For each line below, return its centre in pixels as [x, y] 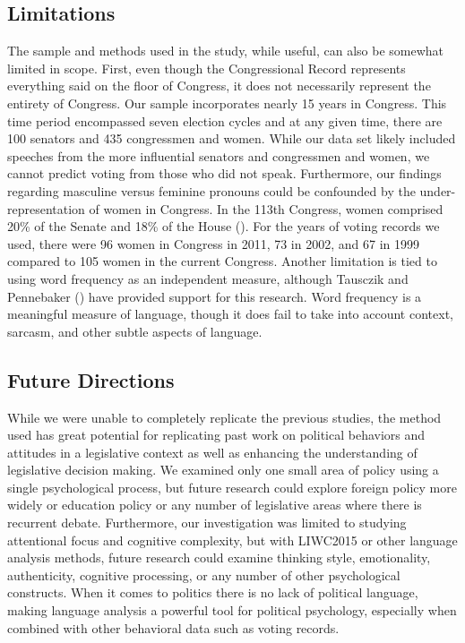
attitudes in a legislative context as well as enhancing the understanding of [212, 452]
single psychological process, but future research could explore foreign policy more [232, 487]
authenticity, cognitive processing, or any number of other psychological [204, 574]
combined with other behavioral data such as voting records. [173, 627]
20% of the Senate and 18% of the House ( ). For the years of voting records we [224, 226]
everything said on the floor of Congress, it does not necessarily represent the [219, 86]
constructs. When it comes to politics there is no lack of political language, [213, 592]
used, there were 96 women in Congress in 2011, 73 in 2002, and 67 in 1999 [213, 243]
